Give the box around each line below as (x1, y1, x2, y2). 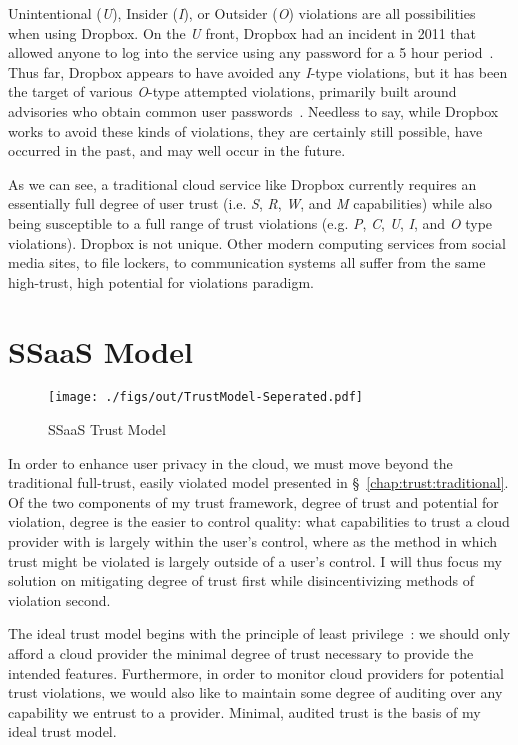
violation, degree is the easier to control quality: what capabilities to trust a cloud (8, 511, 510, 532)
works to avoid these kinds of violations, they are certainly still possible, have (8, 120, 483, 141)
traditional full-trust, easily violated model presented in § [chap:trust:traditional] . (8, 472, 509, 493)
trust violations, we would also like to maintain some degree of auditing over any (8, 682, 503, 703)
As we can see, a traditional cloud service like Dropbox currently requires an (8, 173, 477, 194)
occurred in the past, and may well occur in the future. (8, 140, 346, 161)
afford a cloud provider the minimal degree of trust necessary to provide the (8, 643, 474, 664)
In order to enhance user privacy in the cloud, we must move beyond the (8, 452, 453, 473)
